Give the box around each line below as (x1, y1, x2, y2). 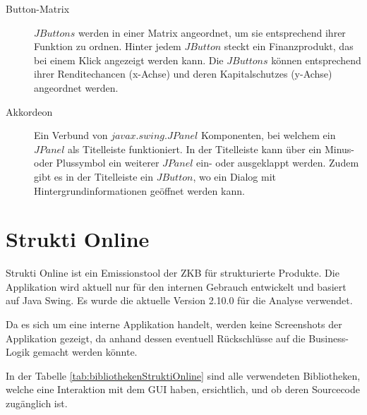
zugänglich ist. (6, 396, 68, 410)
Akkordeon (6, 104, 53, 119)
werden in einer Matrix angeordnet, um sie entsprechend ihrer (78, 25, 346, 40)
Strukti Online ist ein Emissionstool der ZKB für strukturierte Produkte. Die (6, 265, 339, 280)
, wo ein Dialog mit (193, 169, 277, 184)
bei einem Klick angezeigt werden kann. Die (34, 52, 224, 67)
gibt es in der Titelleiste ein (34, 169, 153, 184)
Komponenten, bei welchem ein (200, 128, 336, 143)
